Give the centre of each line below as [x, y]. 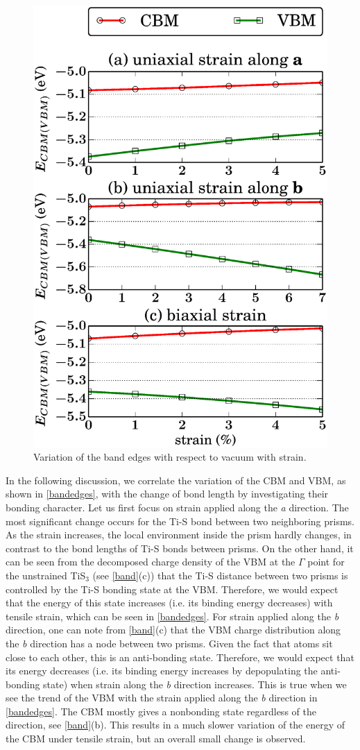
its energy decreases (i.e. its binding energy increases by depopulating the [162, 671]
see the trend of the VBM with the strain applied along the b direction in [162, 698]
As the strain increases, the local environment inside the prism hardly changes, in [179, 535]
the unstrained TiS [46, 575]
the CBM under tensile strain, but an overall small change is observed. [156, 739]
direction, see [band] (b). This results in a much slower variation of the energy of [175, 725]
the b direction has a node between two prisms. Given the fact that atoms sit [169, 643]
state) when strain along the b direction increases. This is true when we [195, 684]
